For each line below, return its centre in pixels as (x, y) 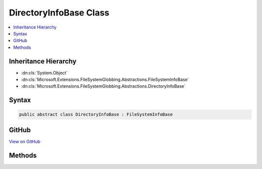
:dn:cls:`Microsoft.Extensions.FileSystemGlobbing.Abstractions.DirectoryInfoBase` (103, 86)
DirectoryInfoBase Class (59, 13)
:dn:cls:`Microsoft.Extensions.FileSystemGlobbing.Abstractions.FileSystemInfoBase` (105, 79)
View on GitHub (25, 141)
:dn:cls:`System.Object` (44, 73)
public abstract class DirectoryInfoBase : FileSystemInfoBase (96, 115)
